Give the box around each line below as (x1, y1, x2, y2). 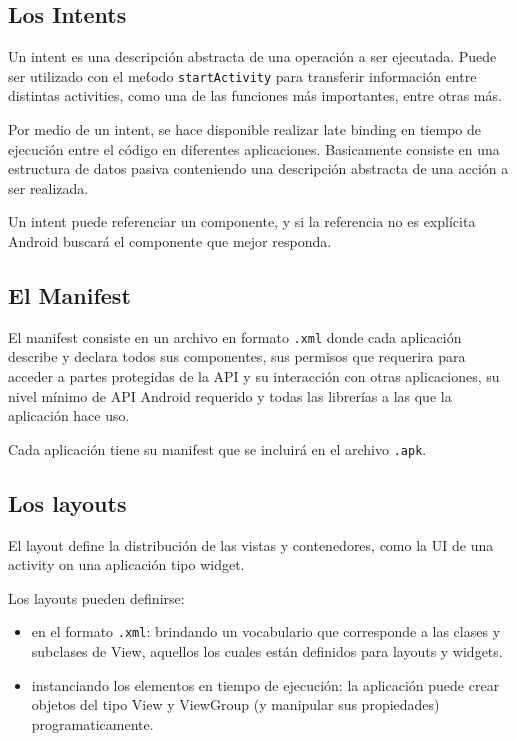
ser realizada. (8, 177, 89, 198)
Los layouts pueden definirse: (8, 587, 185, 608)
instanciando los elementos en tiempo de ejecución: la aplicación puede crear (31, 674, 500, 695)
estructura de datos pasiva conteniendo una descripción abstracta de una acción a (8, 158, 509, 179)
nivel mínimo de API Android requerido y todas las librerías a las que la (8, 385, 452, 406)
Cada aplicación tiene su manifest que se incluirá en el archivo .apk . (8, 438, 427, 459)
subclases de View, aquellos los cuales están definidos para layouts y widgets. (31, 641, 503, 662)
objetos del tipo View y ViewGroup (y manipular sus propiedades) (31, 694, 440, 715)
